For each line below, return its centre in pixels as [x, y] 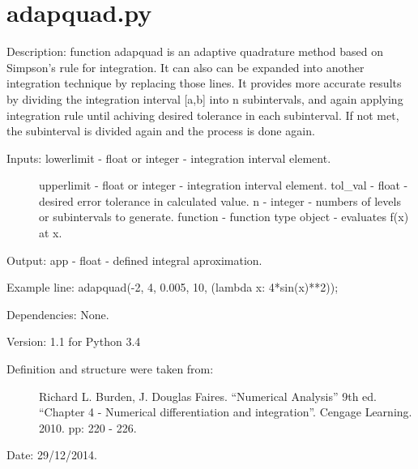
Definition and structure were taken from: [110, 369]
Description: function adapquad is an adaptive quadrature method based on [195, 51]
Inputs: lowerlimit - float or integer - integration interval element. [169, 158]
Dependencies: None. [58, 314]
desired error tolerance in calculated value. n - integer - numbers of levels [220, 200]
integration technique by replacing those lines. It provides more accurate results [204, 83]
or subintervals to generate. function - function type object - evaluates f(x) [224, 217]
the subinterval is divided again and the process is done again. [161, 131]
